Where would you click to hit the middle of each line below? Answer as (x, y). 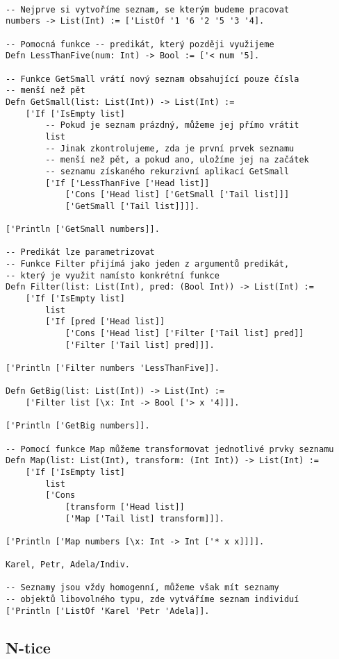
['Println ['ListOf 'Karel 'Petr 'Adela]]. (108, 611)
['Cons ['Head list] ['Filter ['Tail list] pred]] (184, 334)
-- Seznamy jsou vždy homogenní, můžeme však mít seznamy (142, 588)
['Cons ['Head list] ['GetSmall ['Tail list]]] (177, 195)
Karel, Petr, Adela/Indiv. (68, 565)
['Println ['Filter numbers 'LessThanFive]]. (113, 368)
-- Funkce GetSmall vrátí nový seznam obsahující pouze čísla (152, 79)
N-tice (28, 647)
